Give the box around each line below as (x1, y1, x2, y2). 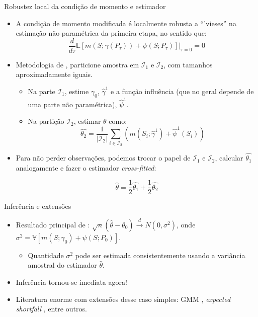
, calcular (215, 152, 243, 163)
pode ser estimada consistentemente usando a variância (75, 250, 245, 260)
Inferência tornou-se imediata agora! (16, 276, 127, 287)
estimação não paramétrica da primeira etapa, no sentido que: (16, 28, 207, 38)
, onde (177, 219, 196, 229)
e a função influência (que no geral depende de (111, 86, 254, 97)
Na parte (28, 86, 55, 97)
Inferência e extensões (4, 201, 71, 211)
